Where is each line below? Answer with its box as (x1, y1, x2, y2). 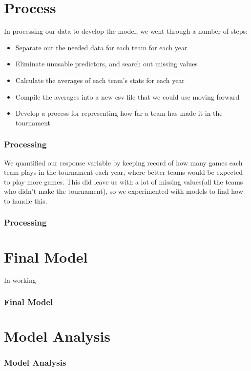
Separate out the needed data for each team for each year (15, 42, 188, 52)
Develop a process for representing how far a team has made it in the (15, 108, 223, 118)
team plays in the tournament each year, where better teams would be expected (4, 167, 243, 177)
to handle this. (4, 195, 47, 206)
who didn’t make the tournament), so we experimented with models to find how (4, 186, 243, 196)
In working (4, 275, 36, 285)
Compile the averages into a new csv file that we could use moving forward (15, 91, 240, 102)
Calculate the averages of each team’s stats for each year (15, 75, 185, 85)
